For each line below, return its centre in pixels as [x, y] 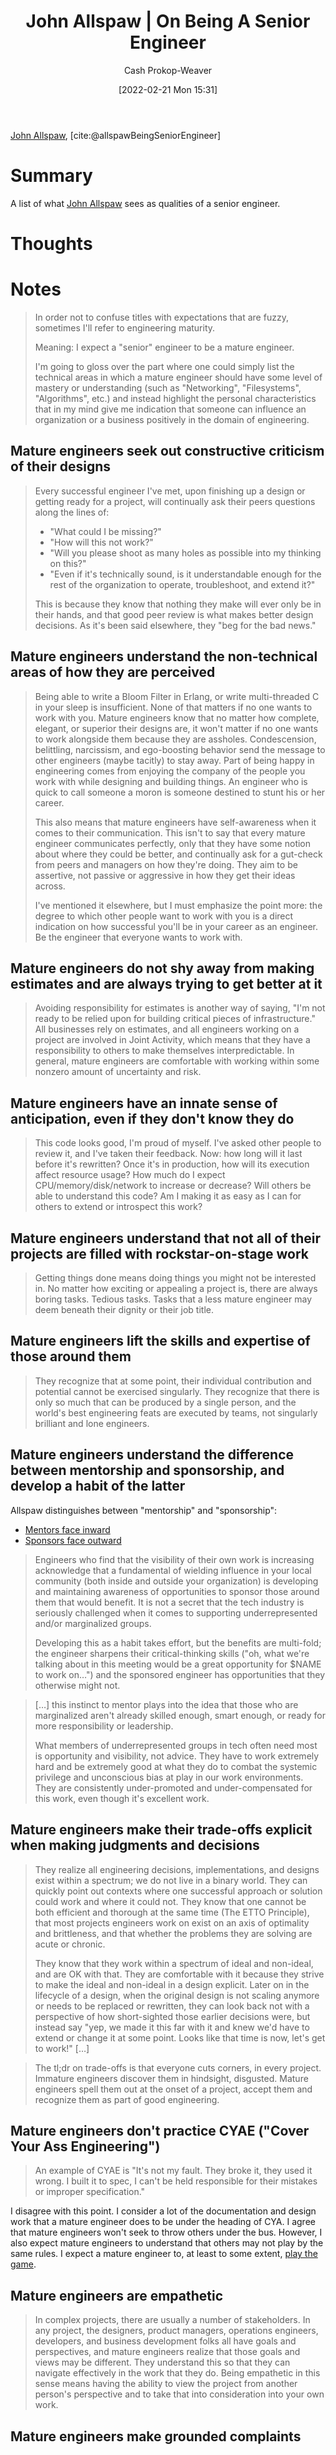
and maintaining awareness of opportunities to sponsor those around [177, 1591]
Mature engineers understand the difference [152, 1455]
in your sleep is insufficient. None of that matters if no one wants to [173, 707]
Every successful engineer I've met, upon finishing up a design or [170, 491]
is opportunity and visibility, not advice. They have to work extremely [177, 1756]
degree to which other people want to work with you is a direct [164, 916]
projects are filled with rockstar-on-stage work [159, 1253]
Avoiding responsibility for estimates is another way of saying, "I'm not [180, 1008]
